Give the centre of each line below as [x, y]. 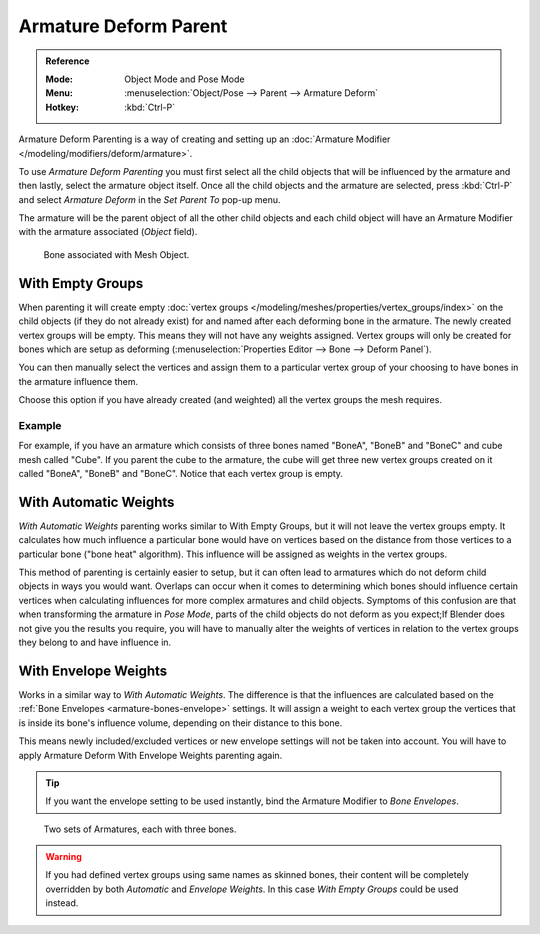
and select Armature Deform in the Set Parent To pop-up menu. [149, 199]
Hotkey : [62, 107]
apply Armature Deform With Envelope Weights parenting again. [150, 755]
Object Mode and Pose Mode [184, 79]
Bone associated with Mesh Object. [116, 254]
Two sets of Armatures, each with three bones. [140, 829]
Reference [67, 61]
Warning [63, 857]
